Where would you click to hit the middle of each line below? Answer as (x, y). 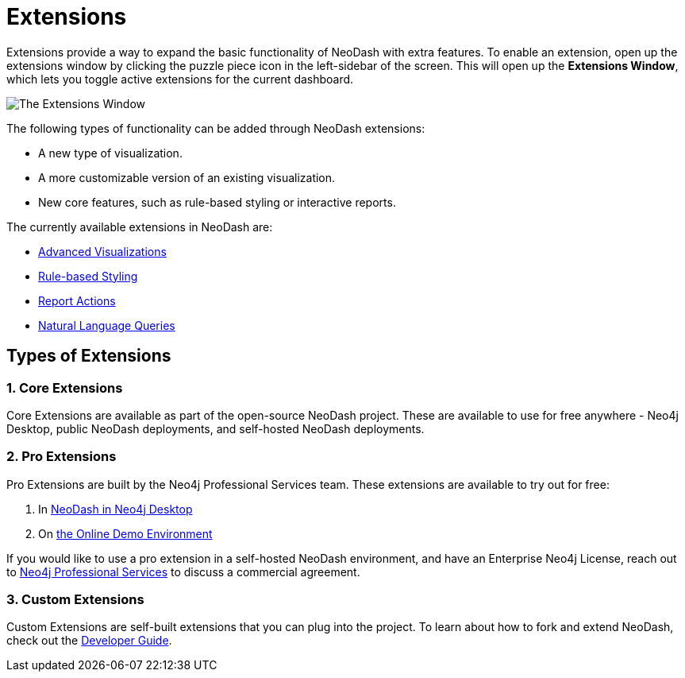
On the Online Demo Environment (125, 533)
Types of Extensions (89, 356)
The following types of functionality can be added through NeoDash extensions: (216, 128)
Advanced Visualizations (102, 251)
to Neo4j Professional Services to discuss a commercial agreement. (183, 571)
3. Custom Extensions (75, 600)
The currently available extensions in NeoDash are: (140, 227)
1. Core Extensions (65, 387)
